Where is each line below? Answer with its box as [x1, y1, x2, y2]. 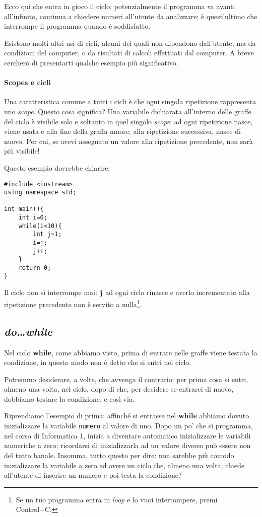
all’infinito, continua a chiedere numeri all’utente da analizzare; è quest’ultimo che [4, 11, 257, 21]
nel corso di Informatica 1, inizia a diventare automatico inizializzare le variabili [4, 430, 251, 440]
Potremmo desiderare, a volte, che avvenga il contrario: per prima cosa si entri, [4, 374, 248, 384]
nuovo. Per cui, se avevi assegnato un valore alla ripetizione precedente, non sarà [4, 135, 253, 146]
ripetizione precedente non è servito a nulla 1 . [4, 298, 142, 309]
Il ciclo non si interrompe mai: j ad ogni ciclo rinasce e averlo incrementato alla [4, 287, 250, 298]
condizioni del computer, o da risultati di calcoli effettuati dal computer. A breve [4, 47, 254, 58]
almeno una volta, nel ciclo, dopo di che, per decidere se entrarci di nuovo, [4, 384, 234, 394]
